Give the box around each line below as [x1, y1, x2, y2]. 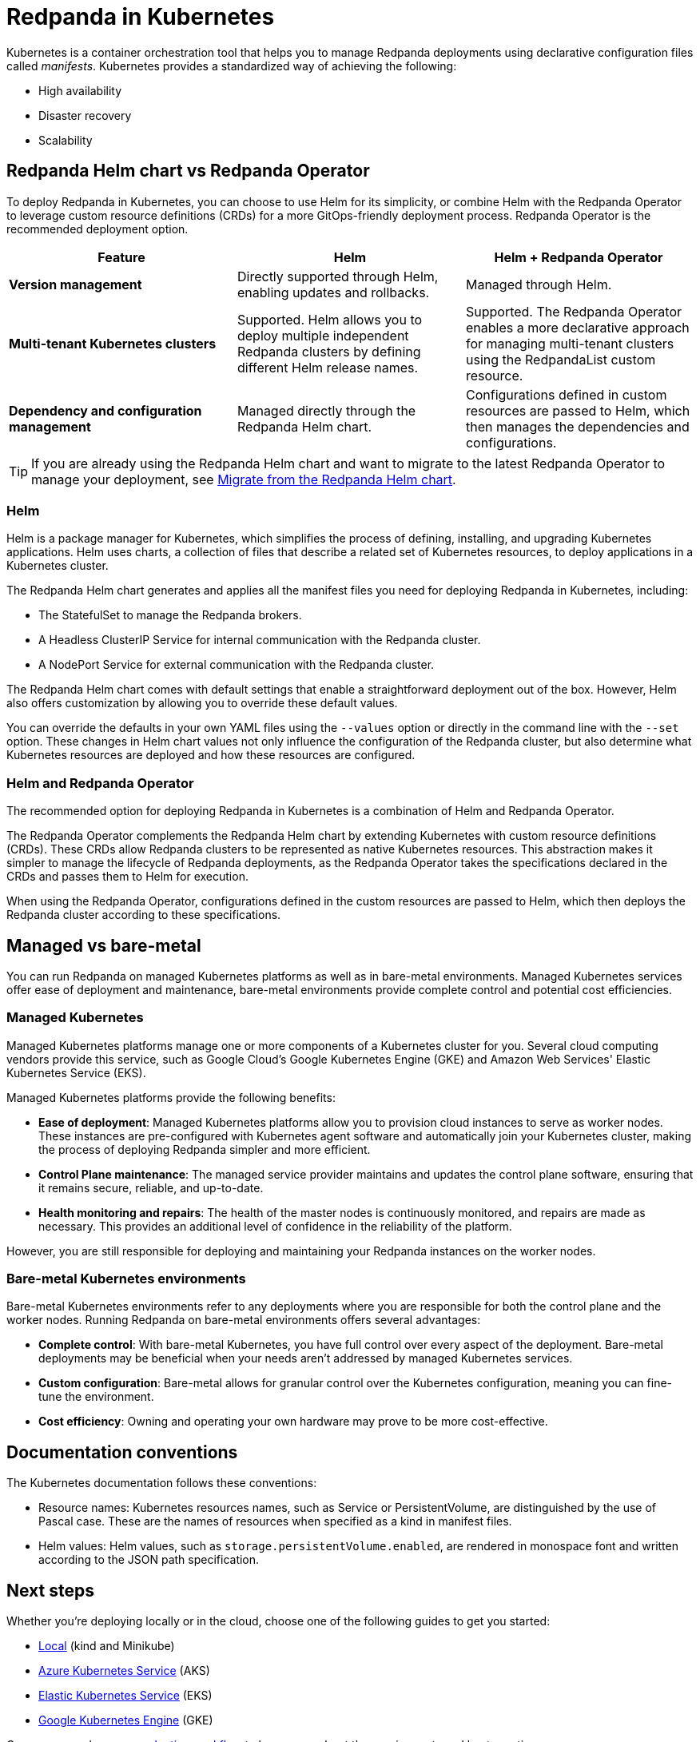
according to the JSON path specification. [38, 1553, 260, 1567]
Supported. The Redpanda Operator [465, 303, 682, 320]
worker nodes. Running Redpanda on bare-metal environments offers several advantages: [6, 1313, 481, 1327]
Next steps [6, 1580, 94, 1601]
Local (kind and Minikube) [38, 1639, 175, 1653]
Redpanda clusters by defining [237, 343, 421, 360]
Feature [97, 249, 145, 265]
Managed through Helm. [465, 276, 612, 292]
